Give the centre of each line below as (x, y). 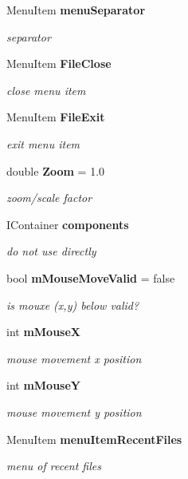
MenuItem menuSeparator (76, 10)
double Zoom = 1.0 (56, 170)
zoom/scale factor (49, 198)
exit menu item (43, 143)
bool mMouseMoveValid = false (91, 277)
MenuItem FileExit (56, 117)
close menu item (46, 90)
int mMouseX (44, 332)
